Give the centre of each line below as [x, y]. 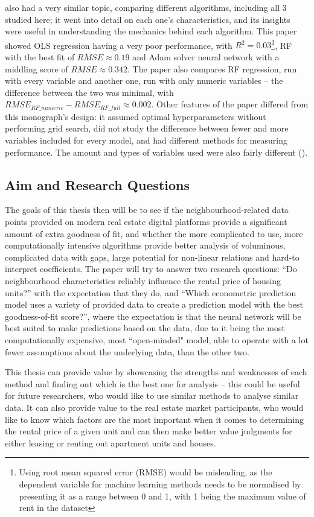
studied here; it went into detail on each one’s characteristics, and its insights [148, 19]
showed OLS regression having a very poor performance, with [119, 45]
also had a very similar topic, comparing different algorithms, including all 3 [146, 7]
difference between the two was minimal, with [89, 92]
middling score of [37, 68]
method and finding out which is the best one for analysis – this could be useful [152, 383]
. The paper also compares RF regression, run [212, 68]
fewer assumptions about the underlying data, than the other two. [127, 351]
